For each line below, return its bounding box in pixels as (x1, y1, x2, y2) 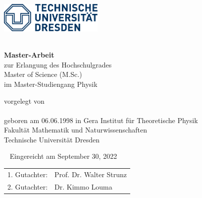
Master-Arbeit (4, 50, 54, 60)
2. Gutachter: (7, 181, 48, 192)
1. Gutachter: (7, 169, 48, 179)
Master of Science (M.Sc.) (4, 69, 82, 79)
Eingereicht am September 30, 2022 (9, 151, 117, 161)
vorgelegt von (4, 95, 45, 106)
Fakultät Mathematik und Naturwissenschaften (4, 125, 148, 135)
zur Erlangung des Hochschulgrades (4, 59, 112, 69)
